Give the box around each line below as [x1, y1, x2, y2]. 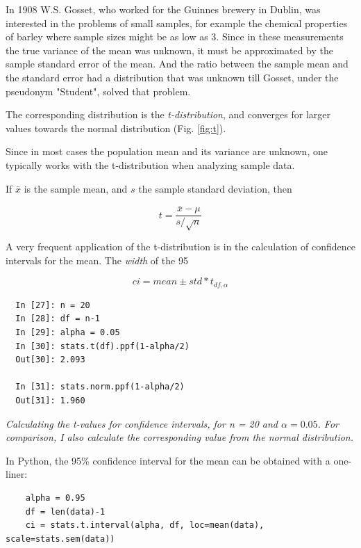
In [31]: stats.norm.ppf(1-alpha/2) [15, 382, 185, 392]
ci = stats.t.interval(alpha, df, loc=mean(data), [25, 520, 265, 531]
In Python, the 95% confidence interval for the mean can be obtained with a [6, 453, 330, 467]
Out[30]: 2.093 [15, 355, 85, 365]
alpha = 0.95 [25, 492, 85, 503]
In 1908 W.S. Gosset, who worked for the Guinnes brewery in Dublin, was [6, 2, 321, 16]
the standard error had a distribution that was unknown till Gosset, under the [6, 70, 339, 84]
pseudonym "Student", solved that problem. [6, 83, 191, 98]
